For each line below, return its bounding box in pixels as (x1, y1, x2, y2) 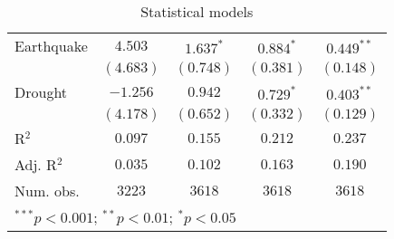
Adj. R (14, 154, 57, 175)
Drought (14, 81, 68, 102)
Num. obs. (14, 180, 80, 201)
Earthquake (14, 35, 88, 56)
